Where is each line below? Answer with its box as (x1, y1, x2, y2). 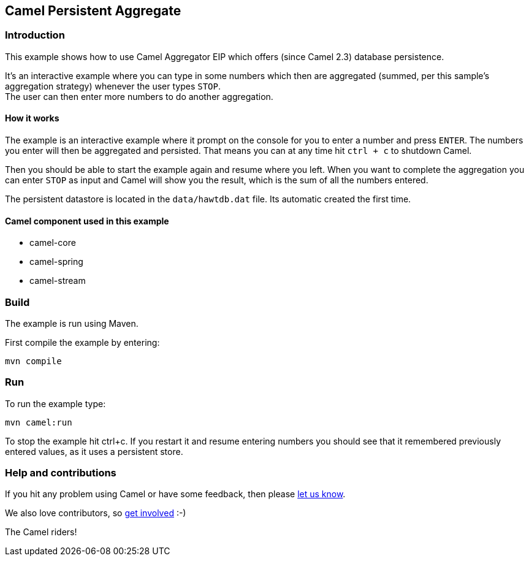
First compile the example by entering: (5, 337, 160, 348)
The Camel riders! (5, 527, 77, 538)
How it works (5, 113, 59, 124)
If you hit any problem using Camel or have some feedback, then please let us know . (5, 489, 346, 500)
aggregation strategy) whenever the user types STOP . (5, 80, 221, 91)
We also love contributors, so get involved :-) (5, 508, 186, 519)
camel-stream (29, 275, 86, 286)
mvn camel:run (5, 417, 72, 427)
